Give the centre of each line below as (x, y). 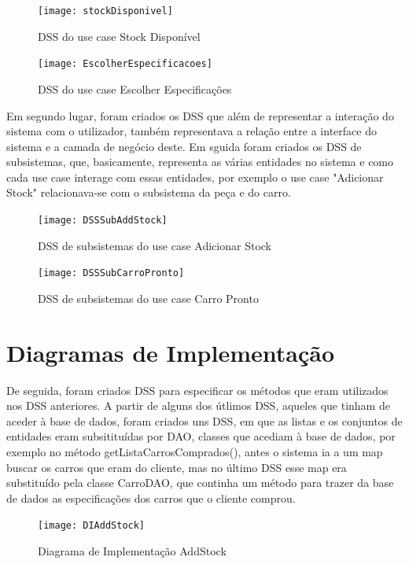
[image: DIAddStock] (92, 526)
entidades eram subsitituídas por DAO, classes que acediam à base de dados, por (201, 436)
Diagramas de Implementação (171, 352)
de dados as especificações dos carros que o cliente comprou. (151, 498)
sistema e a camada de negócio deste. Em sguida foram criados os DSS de (184, 146)
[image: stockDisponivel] (105, 11)
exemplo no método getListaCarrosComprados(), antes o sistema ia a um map (195, 452)
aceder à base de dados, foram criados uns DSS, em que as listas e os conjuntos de (204, 420)
